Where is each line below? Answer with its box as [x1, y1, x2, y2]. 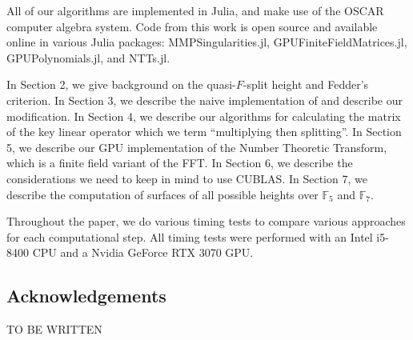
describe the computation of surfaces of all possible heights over [6, 186, 319, 202]
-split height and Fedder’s [243, 76, 369, 93]
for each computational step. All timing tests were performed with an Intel [6, 228, 373, 245]
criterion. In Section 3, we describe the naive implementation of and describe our [6, 91, 403, 108]
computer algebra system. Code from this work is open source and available [6, 18, 378, 34]
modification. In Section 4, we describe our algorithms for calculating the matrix [6, 107, 401, 124]
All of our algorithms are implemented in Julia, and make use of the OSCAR [6, 2, 384, 18]
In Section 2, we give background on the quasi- [6, 76, 236, 93]
